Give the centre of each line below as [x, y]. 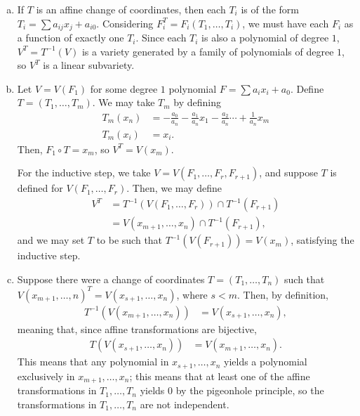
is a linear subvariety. [89, 65]
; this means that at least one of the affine [220, 376]
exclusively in [46, 376]
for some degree [124, 88]
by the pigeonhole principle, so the [250, 390]
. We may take [124, 102]
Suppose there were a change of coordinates [111, 279]
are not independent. [185, 404]
